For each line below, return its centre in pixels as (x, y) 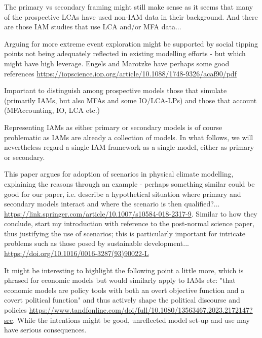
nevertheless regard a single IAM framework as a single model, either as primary (129, 147)
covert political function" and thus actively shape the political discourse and (122, 300)
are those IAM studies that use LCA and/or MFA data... (93, 27)
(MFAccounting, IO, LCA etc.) (52, 110)
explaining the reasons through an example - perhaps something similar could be (129, 183)
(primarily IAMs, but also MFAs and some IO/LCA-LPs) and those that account (130, 100)
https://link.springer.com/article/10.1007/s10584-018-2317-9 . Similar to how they (131, 213)
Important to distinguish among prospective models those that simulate (116, 90)
